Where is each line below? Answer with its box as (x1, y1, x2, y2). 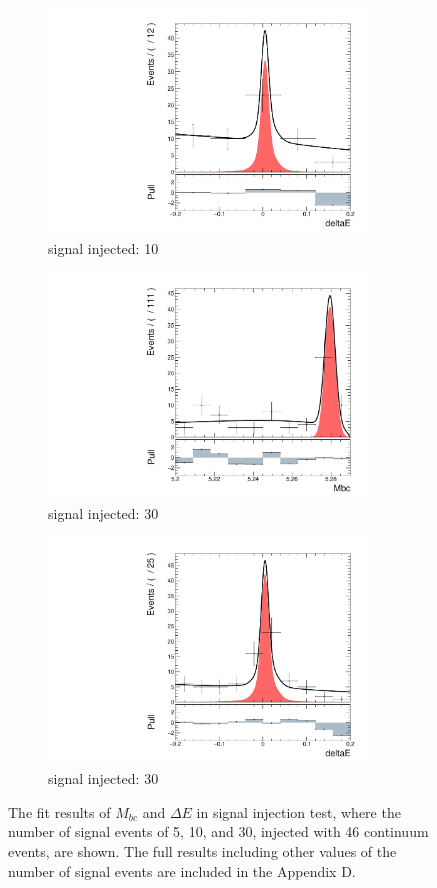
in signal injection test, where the (196, 801, 401, 822)
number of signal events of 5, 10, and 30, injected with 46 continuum (8, 821, 429, 842)
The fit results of (8, 801, 111, 822)
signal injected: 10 (48, 238, 159, 259)
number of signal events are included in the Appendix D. (8, 860, 356, 881)
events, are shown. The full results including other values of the (8, 841, 397, 862)
